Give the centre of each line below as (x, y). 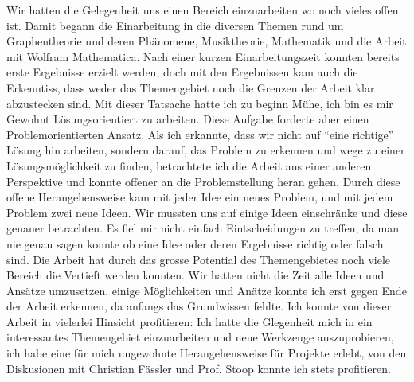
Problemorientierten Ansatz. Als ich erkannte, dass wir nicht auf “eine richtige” (200, 134)
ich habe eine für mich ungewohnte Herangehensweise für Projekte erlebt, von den (207, 353)
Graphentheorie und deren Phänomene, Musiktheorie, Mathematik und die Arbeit (207, 41)
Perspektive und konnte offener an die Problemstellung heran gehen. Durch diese (203, 181)
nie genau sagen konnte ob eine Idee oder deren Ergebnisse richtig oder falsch (195, 243)
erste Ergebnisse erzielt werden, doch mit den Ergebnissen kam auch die (182, 72)
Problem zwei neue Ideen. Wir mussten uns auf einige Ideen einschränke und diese (207, 212)
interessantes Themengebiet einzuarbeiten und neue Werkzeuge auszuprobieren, (200, 337)
